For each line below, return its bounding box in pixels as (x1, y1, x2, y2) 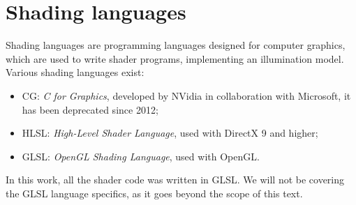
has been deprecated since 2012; (22, 102, 158, 116)
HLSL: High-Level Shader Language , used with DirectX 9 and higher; (22, 126, 318, 140)
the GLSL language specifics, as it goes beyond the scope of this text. (6, 185, 303, 200)
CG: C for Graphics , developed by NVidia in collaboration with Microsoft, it (22, 88, 351, 102)
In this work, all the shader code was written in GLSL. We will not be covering (6, 172, 345, 187)
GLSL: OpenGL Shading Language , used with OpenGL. (22, 149, 260, 163)
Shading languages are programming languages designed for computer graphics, (6, 38, 346, 52)
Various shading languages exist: (6, 65, 144, 79)
